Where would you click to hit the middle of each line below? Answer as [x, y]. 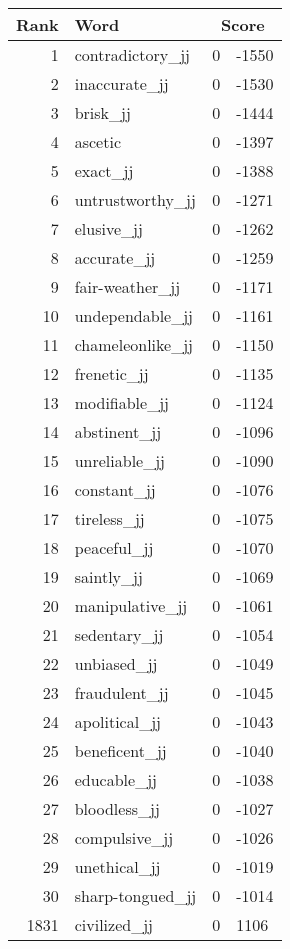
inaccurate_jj [121, 83]
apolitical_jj [117, 721]
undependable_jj [133, 315]
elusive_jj [108, 228]
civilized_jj [113, 924]
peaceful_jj [114, 547]
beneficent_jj [120, 750]
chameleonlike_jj [133, 344]
